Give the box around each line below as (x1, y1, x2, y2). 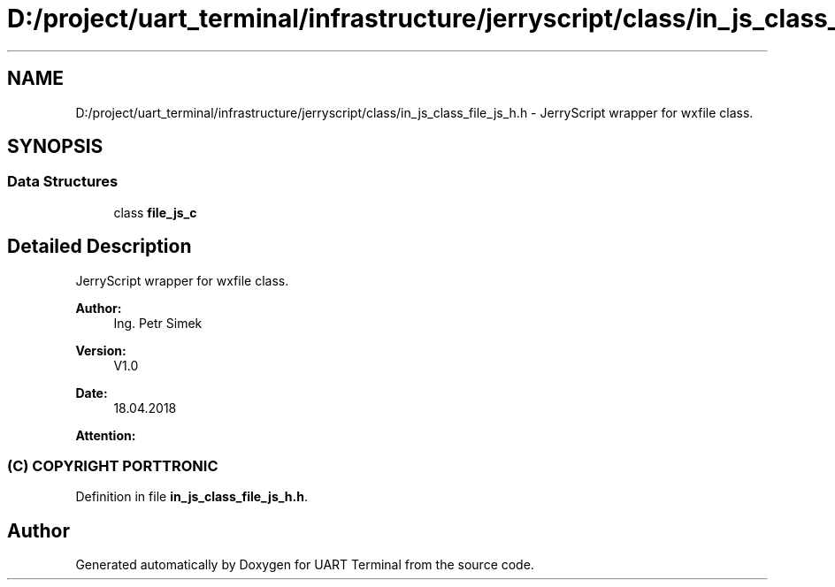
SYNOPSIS (7, 135, 103, 158)
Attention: (75, 427, 136, 443)
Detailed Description (7, 235, 192, 258)
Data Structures (7, 172, 119, 191)
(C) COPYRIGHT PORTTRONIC (7, 457, 218, 476)
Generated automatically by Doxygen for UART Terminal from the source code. (75, 557, 534, 573)
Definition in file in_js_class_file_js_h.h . (75, 489, 309, 505)
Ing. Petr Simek (113, 315, 203, 331)
